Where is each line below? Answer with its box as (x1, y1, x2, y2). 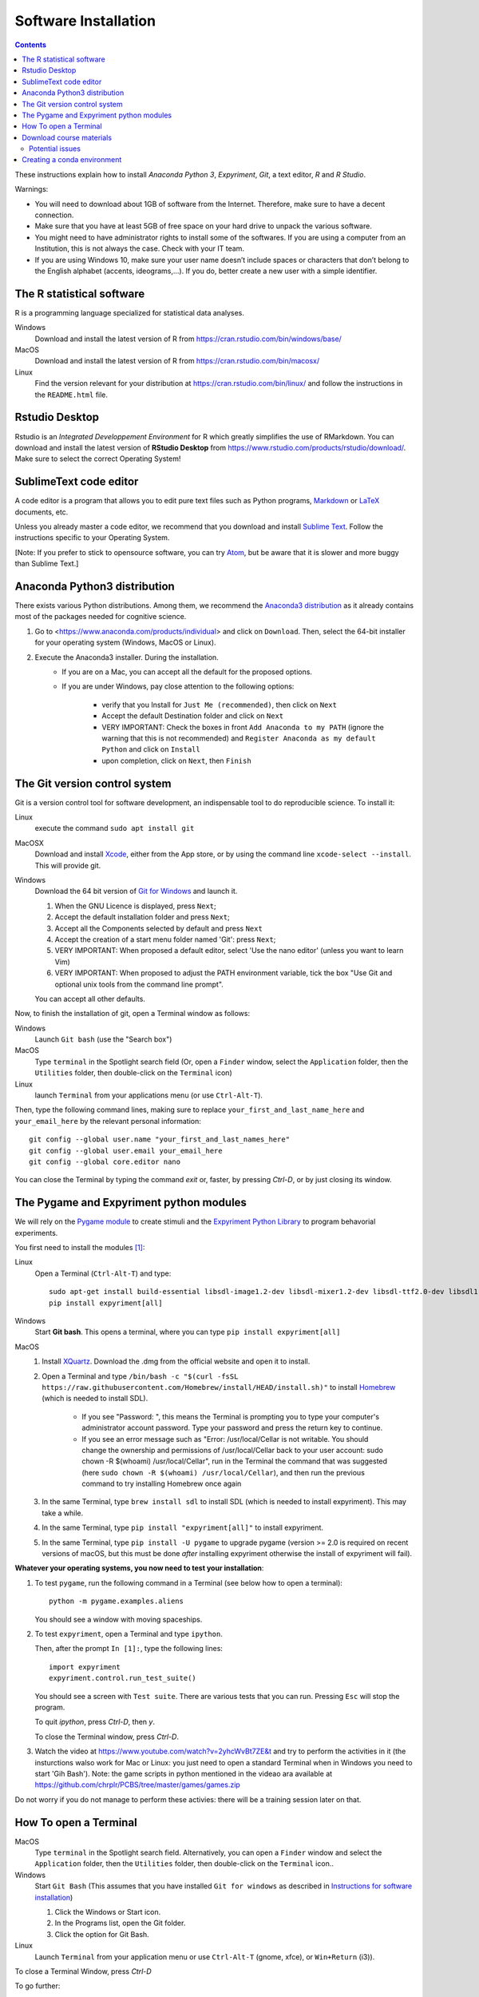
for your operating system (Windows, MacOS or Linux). (34, 637, 216, 647)
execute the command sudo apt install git (34, 824, 195, 833)
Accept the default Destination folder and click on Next (101, 711, 284, 721)
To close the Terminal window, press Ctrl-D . (34, 1732, 180, 1741)
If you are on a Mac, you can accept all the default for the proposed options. (61, 667, 313, 677)
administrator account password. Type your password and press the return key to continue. (81, 1423, 383, 1433)
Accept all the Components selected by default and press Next (54, 923, 263, 933)
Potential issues (29, 144, 81, 153)
